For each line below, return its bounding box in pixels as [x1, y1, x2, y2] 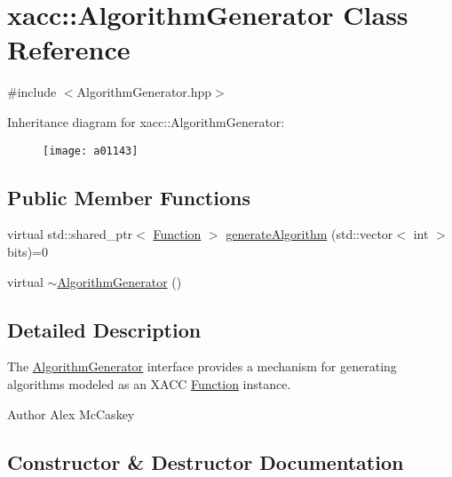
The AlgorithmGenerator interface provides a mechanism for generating [7, 357, 397, 376]
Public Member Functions [7, 183, 250, 211]
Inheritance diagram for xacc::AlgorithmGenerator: [7, 112, 285, 131]
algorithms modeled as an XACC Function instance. [7, 374, 291, 393]
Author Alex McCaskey [7, 404, 135, 423]
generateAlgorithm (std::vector [226, 225, 393, 243]
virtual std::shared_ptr [7, 225, 133, 243]
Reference [7, 31, 131, 68]
